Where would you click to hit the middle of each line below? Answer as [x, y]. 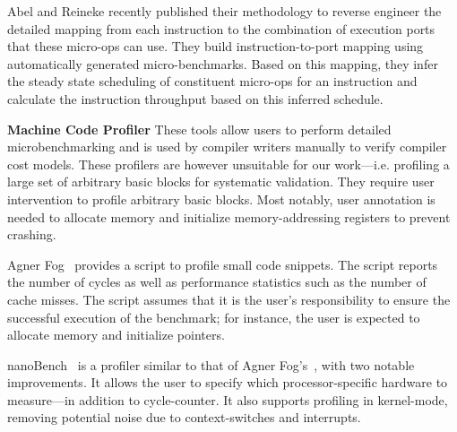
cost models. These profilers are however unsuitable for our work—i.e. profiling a [228, 164]
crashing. [32, 234]
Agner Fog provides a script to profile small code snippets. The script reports [223, 264]
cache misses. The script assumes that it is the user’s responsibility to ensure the [229, 299]
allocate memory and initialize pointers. [116, 335]
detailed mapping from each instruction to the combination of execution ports [221, 28]
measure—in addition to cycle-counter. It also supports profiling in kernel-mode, [228, 399]
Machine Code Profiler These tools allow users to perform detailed [199, 129]
